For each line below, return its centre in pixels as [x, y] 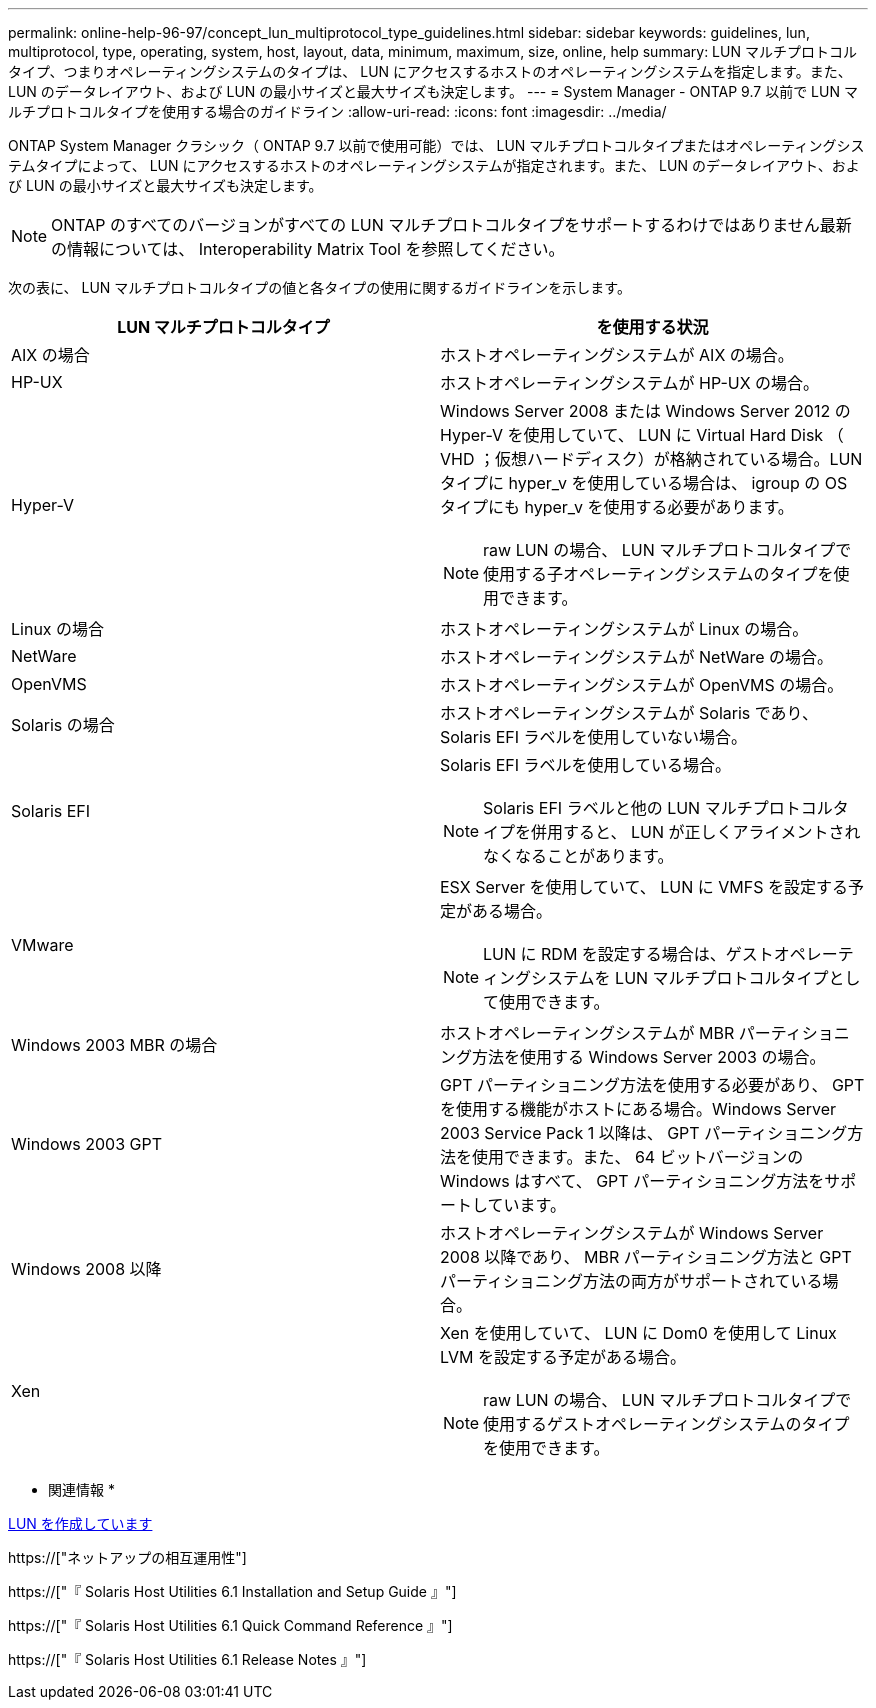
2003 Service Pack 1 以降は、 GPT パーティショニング [644, 1133]
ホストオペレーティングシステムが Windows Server [632, 1233]
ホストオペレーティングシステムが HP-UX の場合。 [630, 383]
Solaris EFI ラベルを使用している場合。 [586, 765]
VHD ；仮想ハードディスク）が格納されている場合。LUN [651, 459]
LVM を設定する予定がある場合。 [563, 1357]
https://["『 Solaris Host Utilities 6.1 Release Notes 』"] [187, 1659]
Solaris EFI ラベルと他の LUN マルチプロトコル [658, 808]
